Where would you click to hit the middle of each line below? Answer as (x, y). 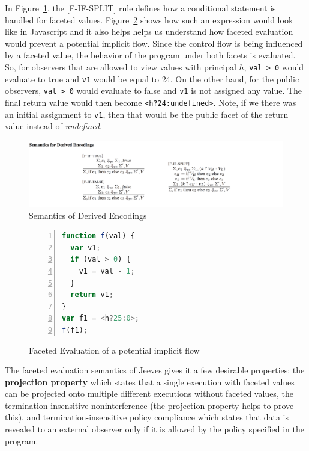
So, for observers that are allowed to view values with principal (121, 66)
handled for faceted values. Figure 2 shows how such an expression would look (149, 20)
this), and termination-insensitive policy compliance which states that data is (147, 417)
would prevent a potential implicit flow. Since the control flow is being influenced (154, 43)
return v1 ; (92, 295)
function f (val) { (98, 236)
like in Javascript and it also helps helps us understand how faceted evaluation (149, 32)
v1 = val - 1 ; (107, 271)
